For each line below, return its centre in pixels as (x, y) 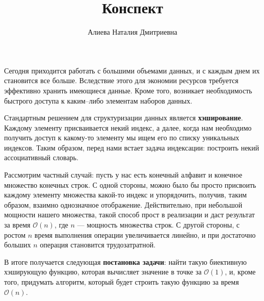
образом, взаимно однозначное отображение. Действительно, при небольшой (123, 204)
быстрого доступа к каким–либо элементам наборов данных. (98, 100)
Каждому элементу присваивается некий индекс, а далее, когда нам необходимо (128, 127)
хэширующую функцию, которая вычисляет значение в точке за (103, 272)
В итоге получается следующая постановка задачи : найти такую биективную (125, 261)
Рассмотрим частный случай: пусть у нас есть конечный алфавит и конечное (123, 175)
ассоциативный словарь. (41, 157)
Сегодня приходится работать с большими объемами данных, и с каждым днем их (132, 70)
